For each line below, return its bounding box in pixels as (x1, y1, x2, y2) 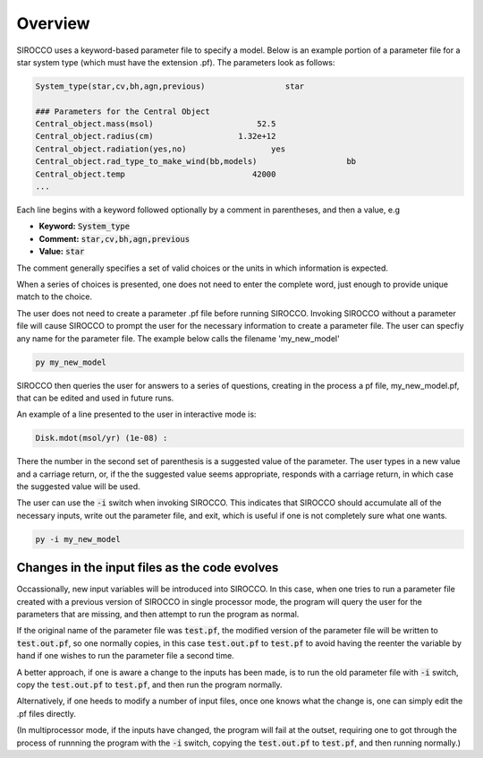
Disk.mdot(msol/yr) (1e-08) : (35, 433, 168, 444)
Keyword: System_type (38, 220, 130, 232)
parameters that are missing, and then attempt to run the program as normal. (16, 609, 300, 620)
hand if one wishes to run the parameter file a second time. (16, 650, 234, 661)
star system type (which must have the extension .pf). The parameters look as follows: (16, 56, 335, 67)
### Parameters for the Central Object (35, 106, 210, 116)
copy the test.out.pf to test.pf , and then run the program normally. (16, 679, 283, 690)
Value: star (38, 246, 85, 257)
